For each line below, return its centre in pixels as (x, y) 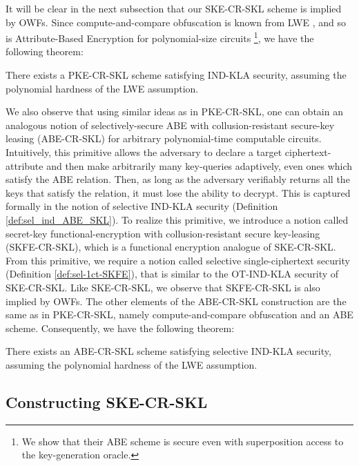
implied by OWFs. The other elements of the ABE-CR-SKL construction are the (176, 301)
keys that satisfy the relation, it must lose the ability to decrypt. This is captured (178, 192)
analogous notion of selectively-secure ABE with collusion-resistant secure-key (170, 125)
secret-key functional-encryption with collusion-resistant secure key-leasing (163, 233)
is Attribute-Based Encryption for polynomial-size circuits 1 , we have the (160, 37)
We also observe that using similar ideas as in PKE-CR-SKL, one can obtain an (174, 111)
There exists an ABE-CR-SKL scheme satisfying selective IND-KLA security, (168, 351)
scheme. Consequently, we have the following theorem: (120, 328)
